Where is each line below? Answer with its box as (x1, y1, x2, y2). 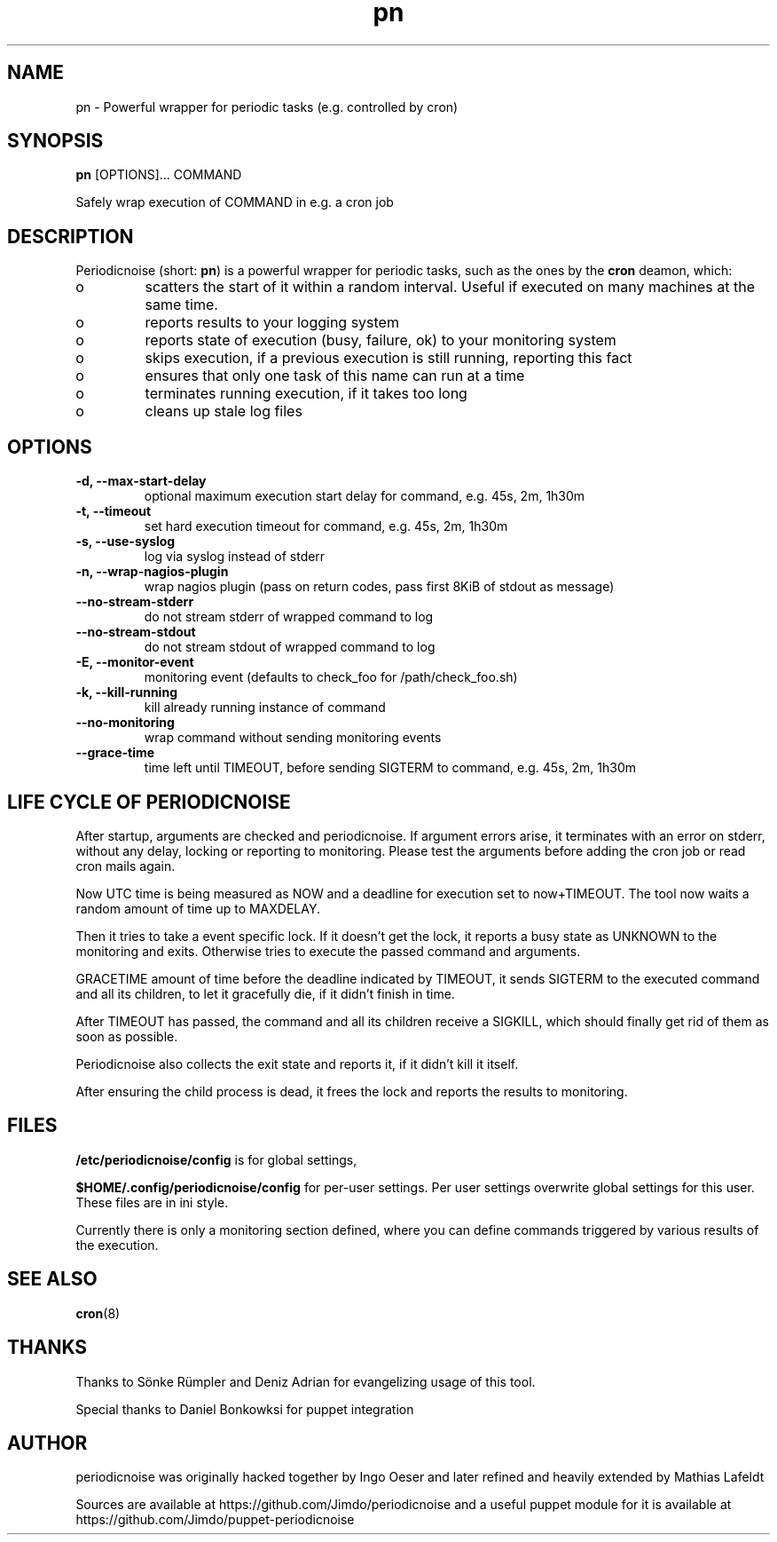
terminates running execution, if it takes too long (145, 384, 467, 403)
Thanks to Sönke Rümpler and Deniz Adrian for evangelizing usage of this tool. (75, 1373, 536, 1389)
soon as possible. (75, 1028, 178, 1044)
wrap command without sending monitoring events (144, 730, 442, 746)
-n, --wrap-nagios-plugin (75, 564, 229, 580)
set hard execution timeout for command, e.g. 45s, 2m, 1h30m (144, 518, 508, 534)
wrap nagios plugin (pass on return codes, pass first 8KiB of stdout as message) (144, 579, 615, 595)
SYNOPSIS (7, 130, 104, 153)
